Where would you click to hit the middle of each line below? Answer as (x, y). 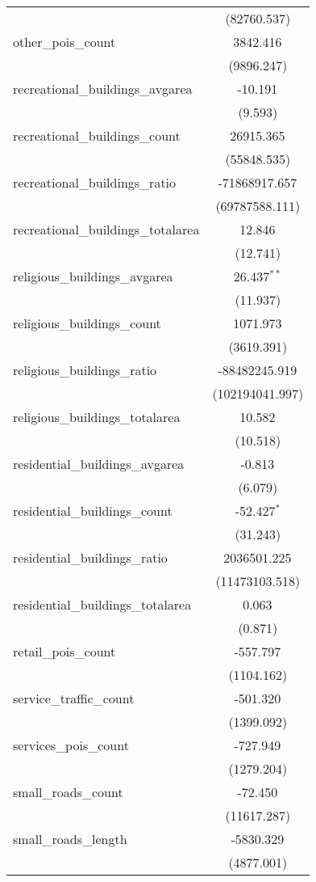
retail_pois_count (64, 651)
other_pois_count (64, 42)
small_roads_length (70, 839)
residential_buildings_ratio (90, 557)
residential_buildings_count (93, 511)
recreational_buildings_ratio (95, 182)
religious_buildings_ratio (85, 370)
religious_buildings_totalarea (97, 417)
